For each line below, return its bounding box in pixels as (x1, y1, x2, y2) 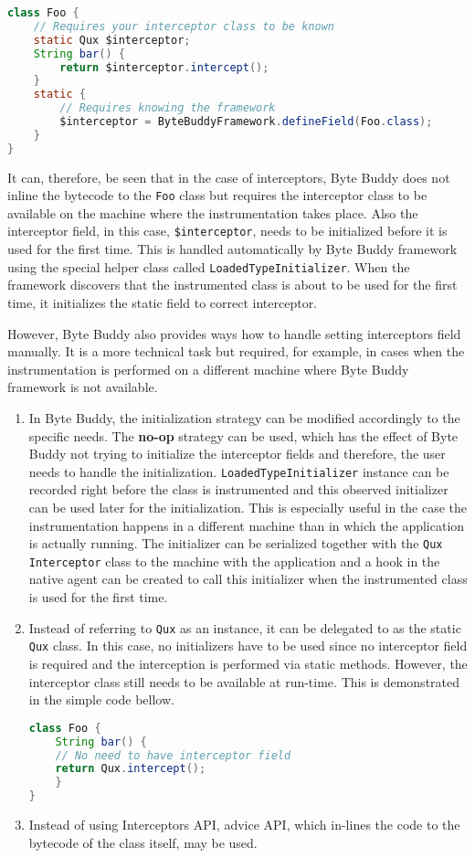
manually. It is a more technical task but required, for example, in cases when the (7, 342, 465, 361)
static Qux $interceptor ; (33, 33, 191, 47)
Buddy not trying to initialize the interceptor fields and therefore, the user (28, 444, 446, 463)
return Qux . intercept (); (55, 762, 206, 776)
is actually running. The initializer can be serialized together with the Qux (28, 534, 443, 553)
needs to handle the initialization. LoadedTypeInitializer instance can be (28, 461, 449, 481)
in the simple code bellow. (28, 690, 174, 709)
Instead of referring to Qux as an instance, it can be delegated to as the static (28, 618, 461, 637)
